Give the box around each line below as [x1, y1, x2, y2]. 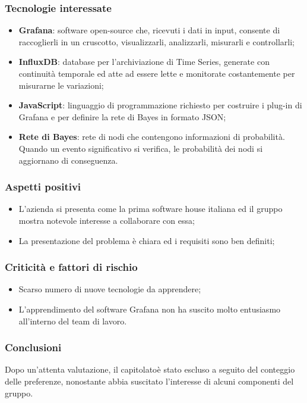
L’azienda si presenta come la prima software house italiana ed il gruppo [18, 202, 283, 215]
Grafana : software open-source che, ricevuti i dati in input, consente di [18, 24, 280, 36]
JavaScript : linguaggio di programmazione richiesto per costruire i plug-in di [18, 99, 302, 111]
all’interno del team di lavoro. [18, 314, 127, 327]
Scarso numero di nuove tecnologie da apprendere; [18, 283, 201, 295]
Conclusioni [5, 340, 62, 355]
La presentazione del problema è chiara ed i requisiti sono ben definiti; [18, 234, 275, 246]
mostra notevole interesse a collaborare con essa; [18, 214, 195, 226]
